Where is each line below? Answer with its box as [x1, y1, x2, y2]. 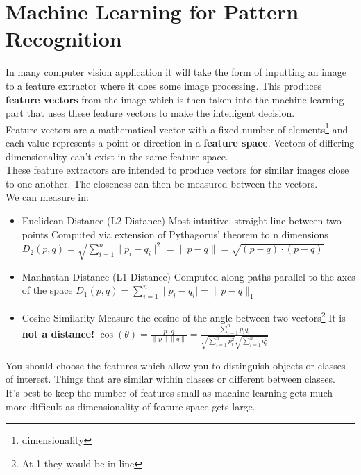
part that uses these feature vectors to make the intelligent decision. [6, 106, 295, 120]
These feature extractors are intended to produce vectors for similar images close [6, 162, 349, 177]
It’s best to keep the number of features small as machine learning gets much [6, 385, 333, 399]
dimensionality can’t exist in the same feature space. [6, 149, 228, 163]
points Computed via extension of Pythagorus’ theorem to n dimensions [22, 226, 328, 241]
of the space [22, 283, 73, 297]
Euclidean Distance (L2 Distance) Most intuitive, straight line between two [22, 212, 342, 227]
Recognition [6, 24, 122, 53]
